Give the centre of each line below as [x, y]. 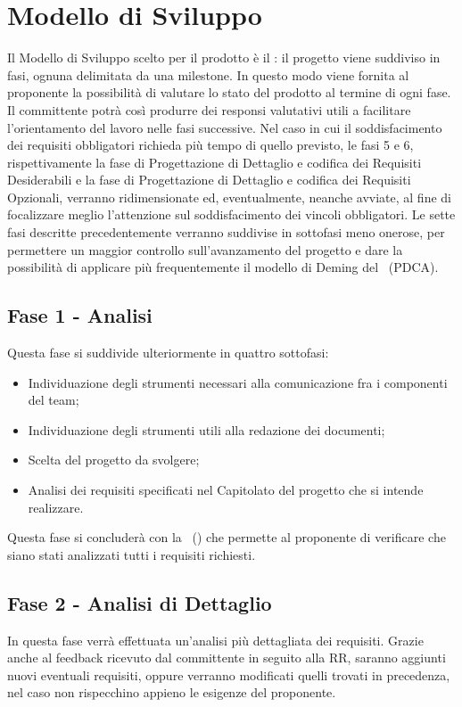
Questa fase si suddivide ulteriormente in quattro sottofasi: [168, 353]
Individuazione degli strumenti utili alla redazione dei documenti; [206, 429]
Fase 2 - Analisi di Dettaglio [140, 602]
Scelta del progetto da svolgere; [114, 460]
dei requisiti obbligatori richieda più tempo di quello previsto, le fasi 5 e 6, [210, 145]
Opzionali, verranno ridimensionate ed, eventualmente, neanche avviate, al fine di [229, 197]
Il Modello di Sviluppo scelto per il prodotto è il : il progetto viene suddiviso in [224, 58]
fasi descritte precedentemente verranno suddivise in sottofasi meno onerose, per [226, 232]
